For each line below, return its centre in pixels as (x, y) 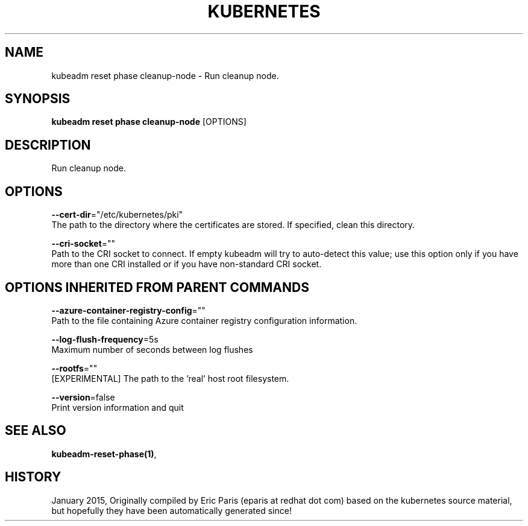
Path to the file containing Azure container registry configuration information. (204, 320)
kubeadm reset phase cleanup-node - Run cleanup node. (165, 75)
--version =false (83, 397)
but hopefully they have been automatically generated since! (171, 510)
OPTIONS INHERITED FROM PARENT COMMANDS (157, 287)
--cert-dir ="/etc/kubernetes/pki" (117, 215)
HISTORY (33, 477)
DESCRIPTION (48, 145)
